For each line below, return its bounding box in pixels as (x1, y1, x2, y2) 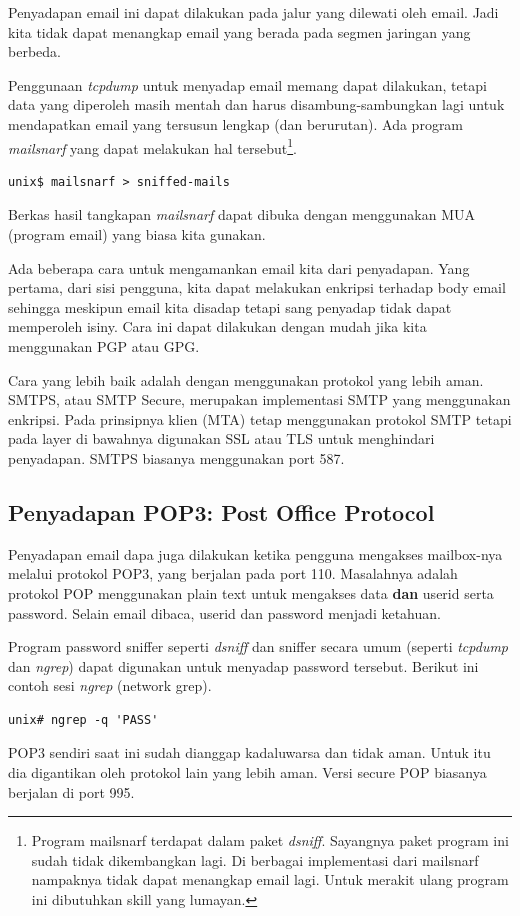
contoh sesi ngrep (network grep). (8, 675, 212, 696)
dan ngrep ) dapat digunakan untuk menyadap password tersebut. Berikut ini (8, 655, 479, 676)
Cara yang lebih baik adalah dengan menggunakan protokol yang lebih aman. (8, 369, 484, 390)
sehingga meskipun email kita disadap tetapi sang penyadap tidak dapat (8, 296, 452, 317)
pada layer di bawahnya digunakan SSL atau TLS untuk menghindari (8, 428, 435, 449)
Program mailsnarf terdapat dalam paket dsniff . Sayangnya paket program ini (31, 830, 509, 851)
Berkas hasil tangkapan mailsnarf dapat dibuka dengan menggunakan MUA (8, 204, 476, 225)
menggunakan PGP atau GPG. (8, 335, 200, 356)
